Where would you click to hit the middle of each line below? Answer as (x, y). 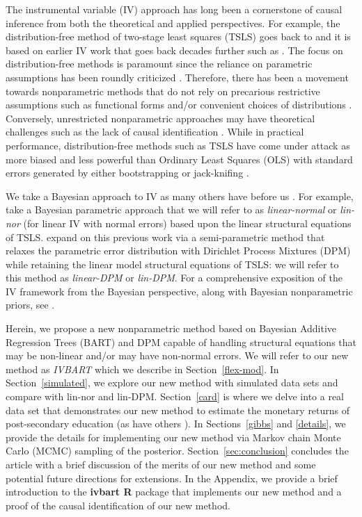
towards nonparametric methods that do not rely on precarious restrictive (163, 91)
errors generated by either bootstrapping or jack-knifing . (127, 173)
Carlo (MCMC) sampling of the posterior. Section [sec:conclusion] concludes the (177, 451)
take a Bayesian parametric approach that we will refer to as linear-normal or (171, 210)
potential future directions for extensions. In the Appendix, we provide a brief (172, 478)
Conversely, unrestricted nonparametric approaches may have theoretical (160, 118)
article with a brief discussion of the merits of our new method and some (161, 464)
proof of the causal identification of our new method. (118, 505)
